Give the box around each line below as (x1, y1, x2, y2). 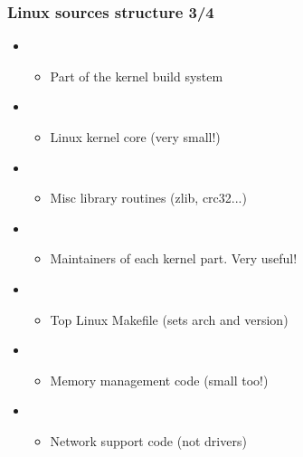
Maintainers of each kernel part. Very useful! (50, 249, 298, 268)
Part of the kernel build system (50, 66, 223, 85)
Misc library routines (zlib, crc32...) (50, 188, 247, 207)
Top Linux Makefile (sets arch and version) (50, 309, 289, 328)
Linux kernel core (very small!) (50, 128, 221, 146)
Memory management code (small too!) (50, 370, 269, 389)
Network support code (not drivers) (50, 431, 247, 450)
